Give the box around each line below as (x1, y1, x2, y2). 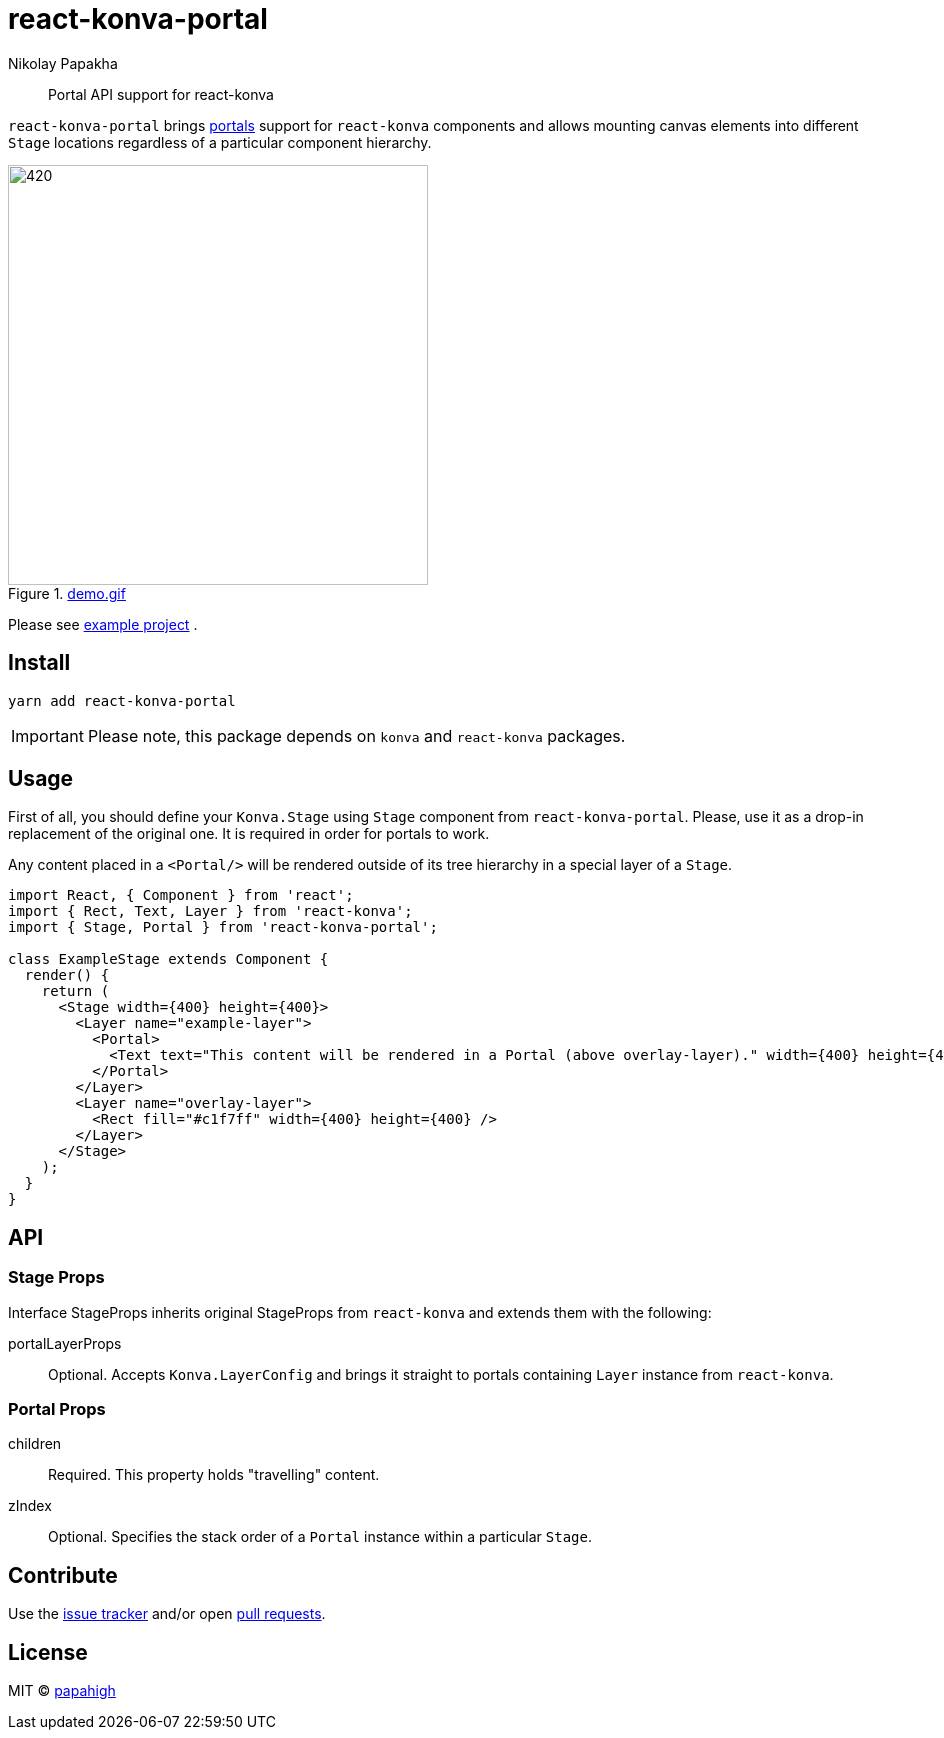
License (8, 1639, 88, 1665)
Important (11, 725, 84, 746)
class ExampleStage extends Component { (8, 951, 329, 968)
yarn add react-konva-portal (8, 692, 236, 709)
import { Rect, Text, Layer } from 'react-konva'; (8, 903, 413, 920)
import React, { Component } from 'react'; (8, 887, 354, 904)
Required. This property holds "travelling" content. (48, 1466, 380, 1484)
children (8, 1435, 62, 1453)
